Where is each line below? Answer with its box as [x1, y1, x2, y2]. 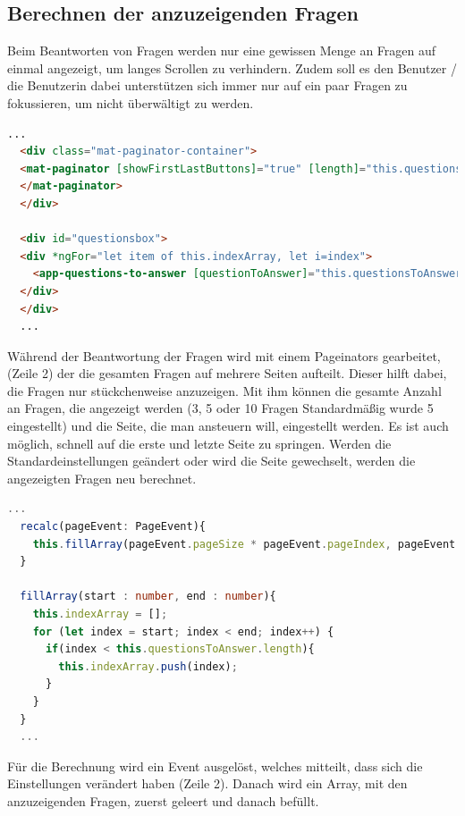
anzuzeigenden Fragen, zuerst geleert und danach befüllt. [7, 791, 319, 810]
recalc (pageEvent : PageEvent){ [20, 520, 206, 534]
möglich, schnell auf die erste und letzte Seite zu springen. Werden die [7, 433, 392, 452]
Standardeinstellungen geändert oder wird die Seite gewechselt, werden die [7, 451, 416, 470]
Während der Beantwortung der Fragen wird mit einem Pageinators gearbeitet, [7, 346, 441, 365]
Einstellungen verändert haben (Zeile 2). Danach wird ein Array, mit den [7, 774, 408, 793]
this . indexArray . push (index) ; [58, 660, 238, 673]
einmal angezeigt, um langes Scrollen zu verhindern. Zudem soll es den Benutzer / [7, 58, 457, 77]
